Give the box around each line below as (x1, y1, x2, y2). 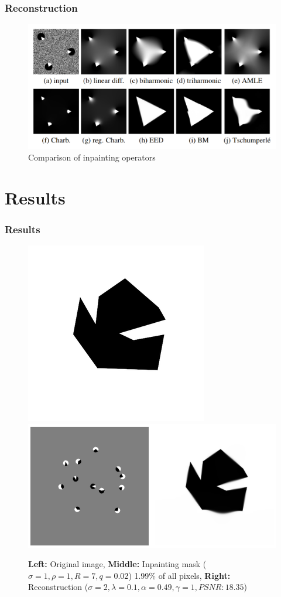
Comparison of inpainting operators (28, 151, 156, 163)
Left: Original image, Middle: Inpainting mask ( (28, 558, 207, 570)
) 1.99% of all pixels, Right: (128, 569, 231, 581)
